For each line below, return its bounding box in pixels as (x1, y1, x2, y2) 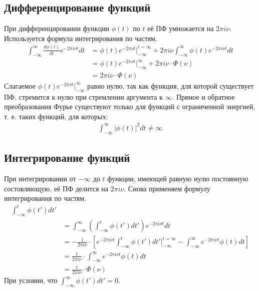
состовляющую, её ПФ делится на (4, 183, 108, 193)
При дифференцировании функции (4, 23, 110, 34)
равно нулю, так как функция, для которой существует (87, 80, 254, 91)
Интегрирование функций (4, 150, 130, 165)
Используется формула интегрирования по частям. (4, 33, 157, 43)
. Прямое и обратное (172, 91, 235, 102)
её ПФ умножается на (147, 23, 214, 34)
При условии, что (4, 275, 58, 285)
